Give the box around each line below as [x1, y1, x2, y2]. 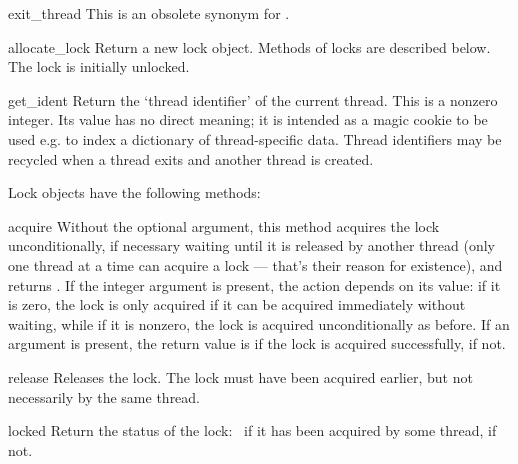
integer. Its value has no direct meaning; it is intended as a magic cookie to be [8, 109, 488, 130]
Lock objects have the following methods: [8, 182, 261, 203]
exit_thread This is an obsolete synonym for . [8, 3, 290, 23]
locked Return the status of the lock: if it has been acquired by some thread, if [8, 420, 497, 441]
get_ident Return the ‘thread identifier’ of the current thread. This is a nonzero [8, 89, 498, 110]
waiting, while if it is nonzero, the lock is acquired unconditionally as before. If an [8, 313, 510, 334]
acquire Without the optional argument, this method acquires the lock [8, 215, 440, 236]
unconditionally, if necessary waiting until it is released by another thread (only [8, 235, 496, 256]
